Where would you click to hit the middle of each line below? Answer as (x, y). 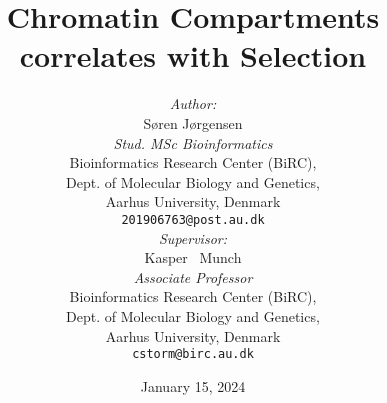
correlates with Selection (193, 55)
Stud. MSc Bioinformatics (193, 142)
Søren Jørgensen (193, 122)
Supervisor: (193, 237)
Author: (193, 103)
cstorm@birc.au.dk (193, 354)
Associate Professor (193, 276)
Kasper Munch (193, 257)
